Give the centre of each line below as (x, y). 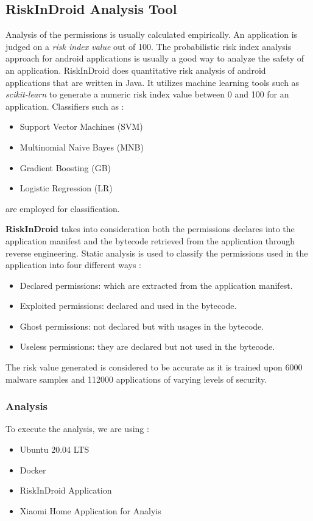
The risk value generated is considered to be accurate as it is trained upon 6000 (154, 367)
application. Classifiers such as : (65, 106)
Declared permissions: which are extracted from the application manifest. (156, 285)
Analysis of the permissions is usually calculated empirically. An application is (152, 34)
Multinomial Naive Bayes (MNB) (82, 147)
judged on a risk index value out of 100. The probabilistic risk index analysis (149, 46)
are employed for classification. (63, 208)
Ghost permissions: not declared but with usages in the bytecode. (142, 326)
